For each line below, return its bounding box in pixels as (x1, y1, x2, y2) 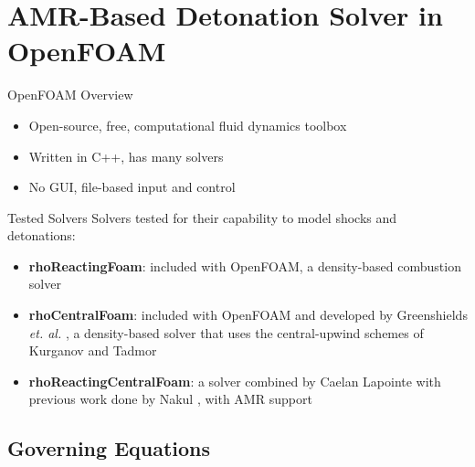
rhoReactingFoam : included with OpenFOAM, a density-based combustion (28, 256, 461, 275)
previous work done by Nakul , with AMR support (28, 389, 312, 409)
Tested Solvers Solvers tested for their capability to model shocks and (7, 207, 397, 227)
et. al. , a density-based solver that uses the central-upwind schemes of (28, 323, 424, 342)
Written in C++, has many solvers (28, 146, 224, 165)
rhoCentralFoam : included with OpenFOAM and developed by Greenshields (28, 305, 468, 324)
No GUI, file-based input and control (28, 177, 236, 196)
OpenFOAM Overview (7, 85, 133, 104)
